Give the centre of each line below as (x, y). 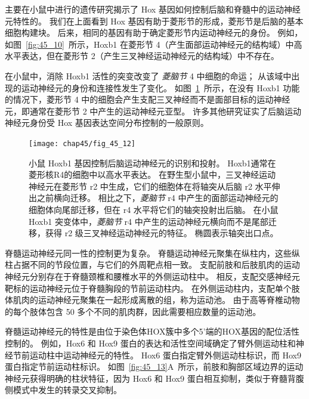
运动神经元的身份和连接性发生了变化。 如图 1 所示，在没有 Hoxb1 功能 (160, 87)
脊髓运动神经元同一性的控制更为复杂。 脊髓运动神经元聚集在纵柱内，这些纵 (152, 253)
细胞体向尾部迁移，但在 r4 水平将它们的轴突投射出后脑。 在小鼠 (154, 209)
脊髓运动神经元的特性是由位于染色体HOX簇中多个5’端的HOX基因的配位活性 (152, 331)
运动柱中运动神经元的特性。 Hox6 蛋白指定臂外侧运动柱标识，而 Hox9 (165, 355)
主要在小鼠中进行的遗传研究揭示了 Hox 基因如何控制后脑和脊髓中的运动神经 (153, 9)
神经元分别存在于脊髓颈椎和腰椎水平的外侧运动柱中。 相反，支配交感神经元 (152, 276)
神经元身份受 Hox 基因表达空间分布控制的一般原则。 (107, 123)
